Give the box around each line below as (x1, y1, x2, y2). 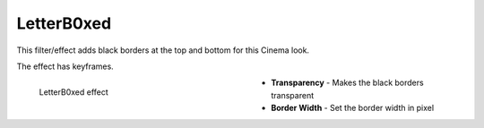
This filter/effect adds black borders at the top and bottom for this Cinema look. (16, 45, 309, 55)
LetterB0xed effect (39, 87, 109, 98)
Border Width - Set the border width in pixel (271, 103, 435, 114)
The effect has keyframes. (16, 61, 114, 72)
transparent (271, 90, 314, 100)
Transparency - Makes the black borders (271, 77, 425, 89)
